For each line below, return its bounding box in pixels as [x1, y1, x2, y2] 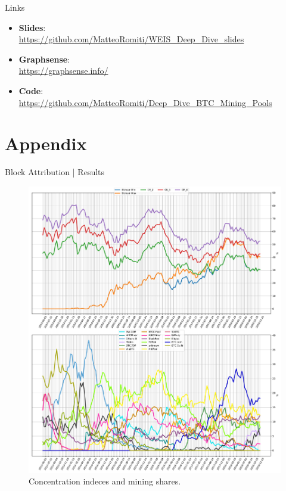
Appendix [5, 131, 87, 156]
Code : [18, 84, 43, 97]
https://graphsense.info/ [18, 64, 108, 77]
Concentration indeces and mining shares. [29, 475, 181, 487]
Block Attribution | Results [5, 166, 105, 178]
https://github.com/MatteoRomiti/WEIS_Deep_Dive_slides [18, 33, 244, 45]
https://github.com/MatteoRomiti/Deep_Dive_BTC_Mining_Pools [18, 96, 272, 108]
